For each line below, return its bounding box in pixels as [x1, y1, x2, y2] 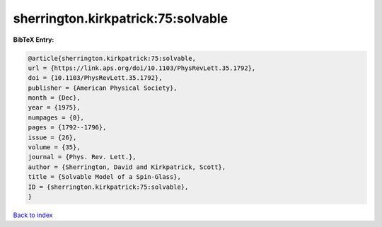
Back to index [13, 211, 53, 219]
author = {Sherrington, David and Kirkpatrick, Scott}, [28, 163, 226, 171]
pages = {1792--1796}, [28, 124, 107, 132]
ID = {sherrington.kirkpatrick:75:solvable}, [28, 182, 189, 191]
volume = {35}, [28, 144, 81, 151]
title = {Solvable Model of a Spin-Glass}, [28, 173, 182, 181]
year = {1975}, [28, 103, 81, 112]
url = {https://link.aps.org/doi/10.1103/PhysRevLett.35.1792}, [28, 64, 256, 72]
